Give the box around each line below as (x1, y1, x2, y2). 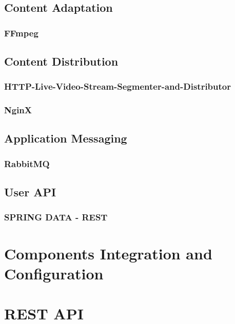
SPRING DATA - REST (4, 211, 108, 224)
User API (4, 184, 56, 200)
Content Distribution (4, 53, 119, 69)
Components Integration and (4, 242, 212, 264)
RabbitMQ (4, 157, 50, 170)
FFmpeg (4, 26, 38, 39)
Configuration (4, 262, 104, 283)
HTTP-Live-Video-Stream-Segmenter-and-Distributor (4, 80, 231, 93)
